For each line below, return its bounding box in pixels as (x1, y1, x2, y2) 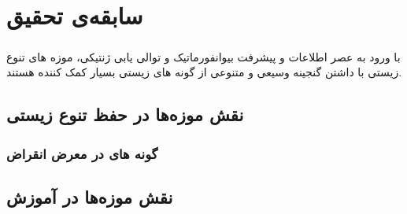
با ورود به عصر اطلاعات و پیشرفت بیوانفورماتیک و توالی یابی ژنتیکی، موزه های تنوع (6, 48, 401, 65)
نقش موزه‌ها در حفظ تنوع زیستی (6, 102, 244, 127)
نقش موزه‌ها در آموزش (6, 184, 173, 208)
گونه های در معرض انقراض (6, 143, 158, 163)
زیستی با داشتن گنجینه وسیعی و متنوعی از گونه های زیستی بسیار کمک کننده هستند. (6, 64, 402, 80)
